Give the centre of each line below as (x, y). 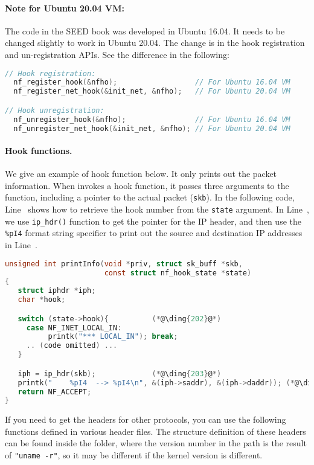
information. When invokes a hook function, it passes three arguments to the (147, 185)
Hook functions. (39, 151)
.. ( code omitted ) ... (72, 346)
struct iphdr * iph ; (57, 291)
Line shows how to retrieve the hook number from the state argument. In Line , (157, 209)
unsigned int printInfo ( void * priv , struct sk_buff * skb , (124, 264)
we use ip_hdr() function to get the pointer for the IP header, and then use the (153, 221)
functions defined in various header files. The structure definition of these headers (155, 431)
